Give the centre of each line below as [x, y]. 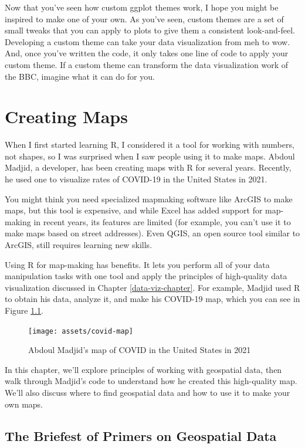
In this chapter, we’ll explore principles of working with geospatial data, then [143, 369]
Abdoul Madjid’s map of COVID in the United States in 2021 [140, 350]
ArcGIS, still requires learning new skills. [79, 245]
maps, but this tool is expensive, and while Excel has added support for [134, 210]
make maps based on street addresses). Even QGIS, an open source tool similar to [152, 233]
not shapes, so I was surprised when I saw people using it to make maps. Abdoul [150, 156]
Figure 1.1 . [24, 310]
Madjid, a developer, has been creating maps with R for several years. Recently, [148, 167]
